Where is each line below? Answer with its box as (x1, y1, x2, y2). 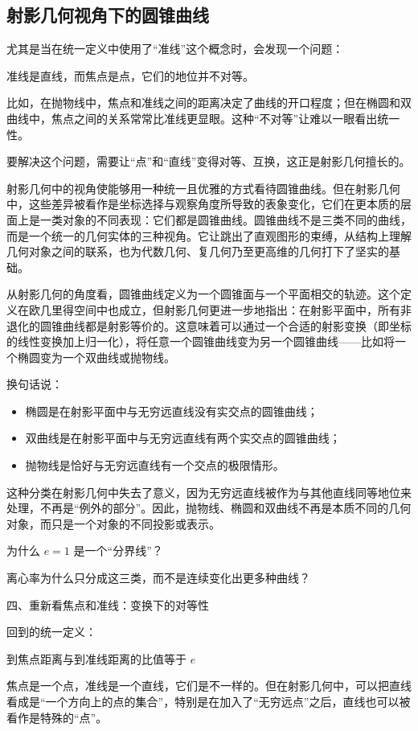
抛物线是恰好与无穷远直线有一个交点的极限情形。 (25, 457, 285, 474)
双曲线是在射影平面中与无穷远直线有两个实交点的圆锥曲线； (25, 429, 341, 446)
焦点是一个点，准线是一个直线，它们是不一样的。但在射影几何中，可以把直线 (6, 677, 412, 694)
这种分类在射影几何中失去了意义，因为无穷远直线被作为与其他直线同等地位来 (6, 483, 412, 500)
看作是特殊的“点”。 (6, 708, 108, 725)
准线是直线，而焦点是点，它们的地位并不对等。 (6, 67, 254, 84)
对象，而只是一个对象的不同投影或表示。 (6, 515, 220, 532)
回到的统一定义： (6, 623, 96, 640)
